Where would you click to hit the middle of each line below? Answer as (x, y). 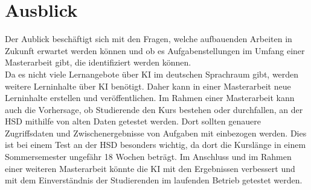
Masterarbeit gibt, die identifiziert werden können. (98, 62)
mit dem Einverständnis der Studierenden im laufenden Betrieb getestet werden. (154, 180)
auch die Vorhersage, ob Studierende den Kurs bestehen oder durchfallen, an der (154, 109)
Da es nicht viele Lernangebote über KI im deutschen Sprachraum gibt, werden (152, 74)
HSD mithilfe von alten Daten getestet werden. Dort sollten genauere (133, 121)
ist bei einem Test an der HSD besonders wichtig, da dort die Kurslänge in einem (155, 145)
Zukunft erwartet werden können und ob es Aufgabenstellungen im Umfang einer (155, 50)
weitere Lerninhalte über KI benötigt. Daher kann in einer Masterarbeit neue (148, 86)
